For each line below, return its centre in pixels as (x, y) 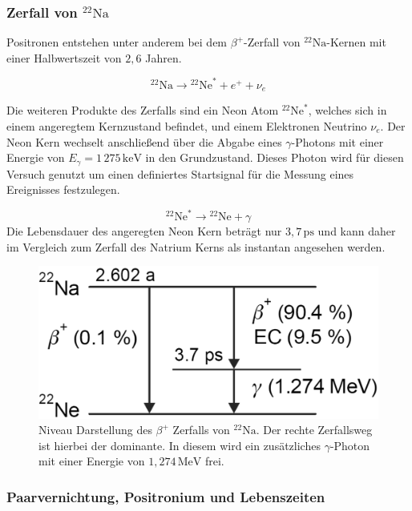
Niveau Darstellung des (95, 430)
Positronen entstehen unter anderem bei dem (117, 42)
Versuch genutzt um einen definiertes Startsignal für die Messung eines (180, 173)
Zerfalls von (201, 430)
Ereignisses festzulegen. (63, 189)
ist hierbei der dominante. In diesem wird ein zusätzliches (180, 445)
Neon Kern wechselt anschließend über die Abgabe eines (144, 141)
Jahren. (164, 57)
